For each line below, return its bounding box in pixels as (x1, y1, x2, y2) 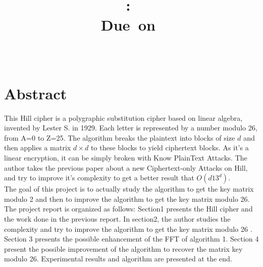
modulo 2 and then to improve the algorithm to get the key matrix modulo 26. (4, 193, 250, 204)
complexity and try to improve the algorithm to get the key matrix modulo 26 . (4, 223, 252, 234)
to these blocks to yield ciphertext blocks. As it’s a (91, 142, 249, 153)
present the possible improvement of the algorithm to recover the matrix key (4, 243, 243, 254)
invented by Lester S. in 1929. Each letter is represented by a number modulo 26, (4, 122, 257, 133)
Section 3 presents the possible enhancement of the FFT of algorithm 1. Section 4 (4, 233, 259, 244)
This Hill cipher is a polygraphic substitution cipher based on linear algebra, (4, 112, 243, 123)
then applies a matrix (4, 142, 71, 153)
